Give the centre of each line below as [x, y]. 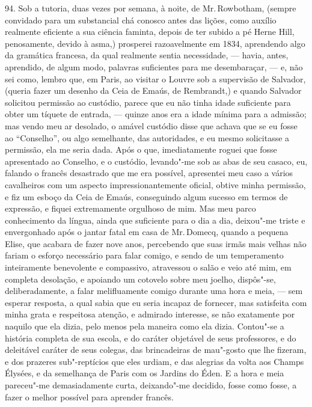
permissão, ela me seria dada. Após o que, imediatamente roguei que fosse [141, 149]
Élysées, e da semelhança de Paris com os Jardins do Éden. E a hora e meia [145, 373]
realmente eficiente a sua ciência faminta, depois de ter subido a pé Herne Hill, [150, 32]
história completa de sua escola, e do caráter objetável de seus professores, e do [151, 338]
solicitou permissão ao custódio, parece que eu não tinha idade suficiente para [148, 102]
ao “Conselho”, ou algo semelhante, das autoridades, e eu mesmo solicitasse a [147, 137]
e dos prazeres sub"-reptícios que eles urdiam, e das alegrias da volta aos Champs [154, 361]
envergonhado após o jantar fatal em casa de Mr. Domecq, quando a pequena [147, 232]
